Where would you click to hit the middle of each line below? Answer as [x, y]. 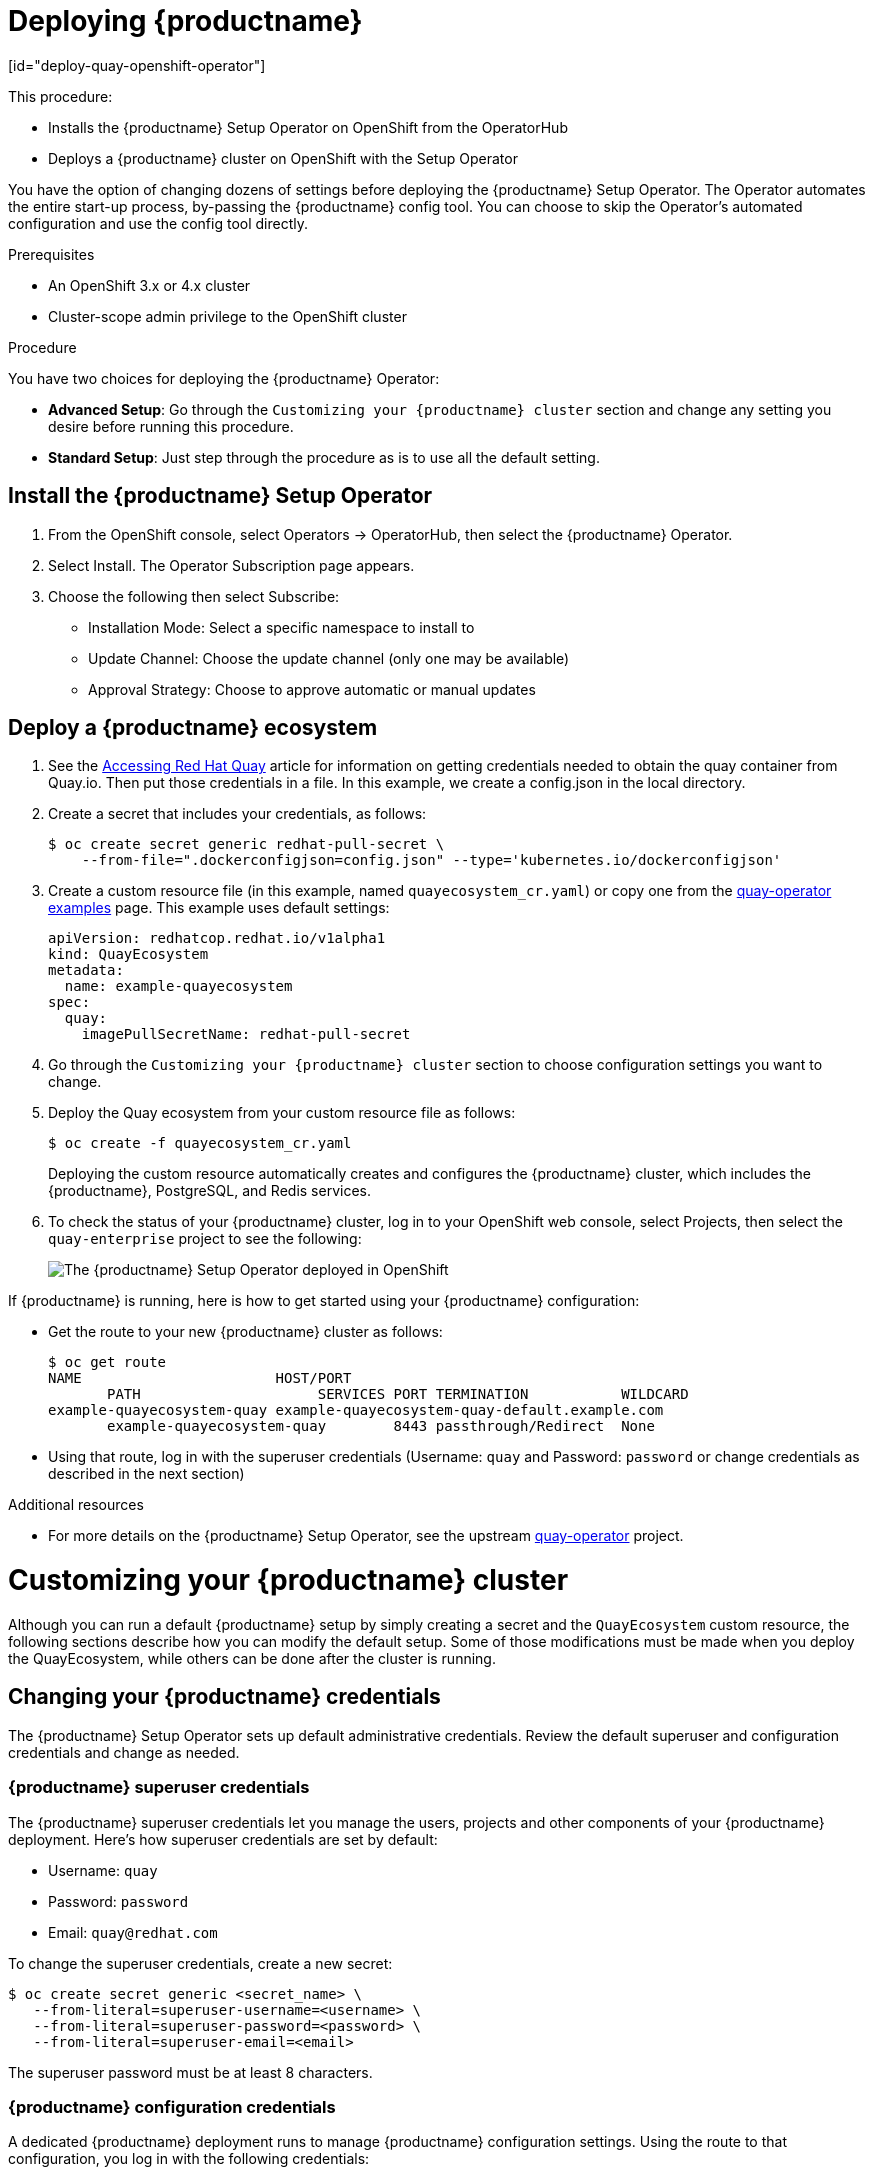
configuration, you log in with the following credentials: [189, 2159]
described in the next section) [146, 1474]
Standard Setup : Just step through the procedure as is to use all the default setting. [324, 457]
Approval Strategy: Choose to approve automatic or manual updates [312, 689]
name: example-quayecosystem [178, 986]
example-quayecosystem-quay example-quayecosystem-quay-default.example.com [356, 1410]
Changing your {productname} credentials [224, 1697]
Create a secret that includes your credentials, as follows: [237, 814]
